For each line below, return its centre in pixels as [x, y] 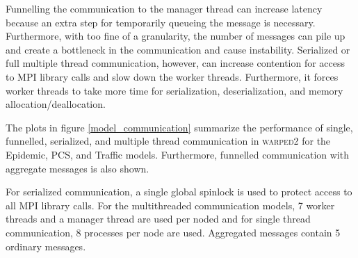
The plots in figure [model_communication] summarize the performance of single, [179, 127]
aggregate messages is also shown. [78, 168]
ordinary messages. [46, 246]
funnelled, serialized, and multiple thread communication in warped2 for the [168, 141]
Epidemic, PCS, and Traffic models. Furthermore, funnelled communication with [177, 154]
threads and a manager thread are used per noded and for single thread [158, 219]
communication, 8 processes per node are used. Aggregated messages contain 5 [173, 232]
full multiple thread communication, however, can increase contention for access [176, 63]
